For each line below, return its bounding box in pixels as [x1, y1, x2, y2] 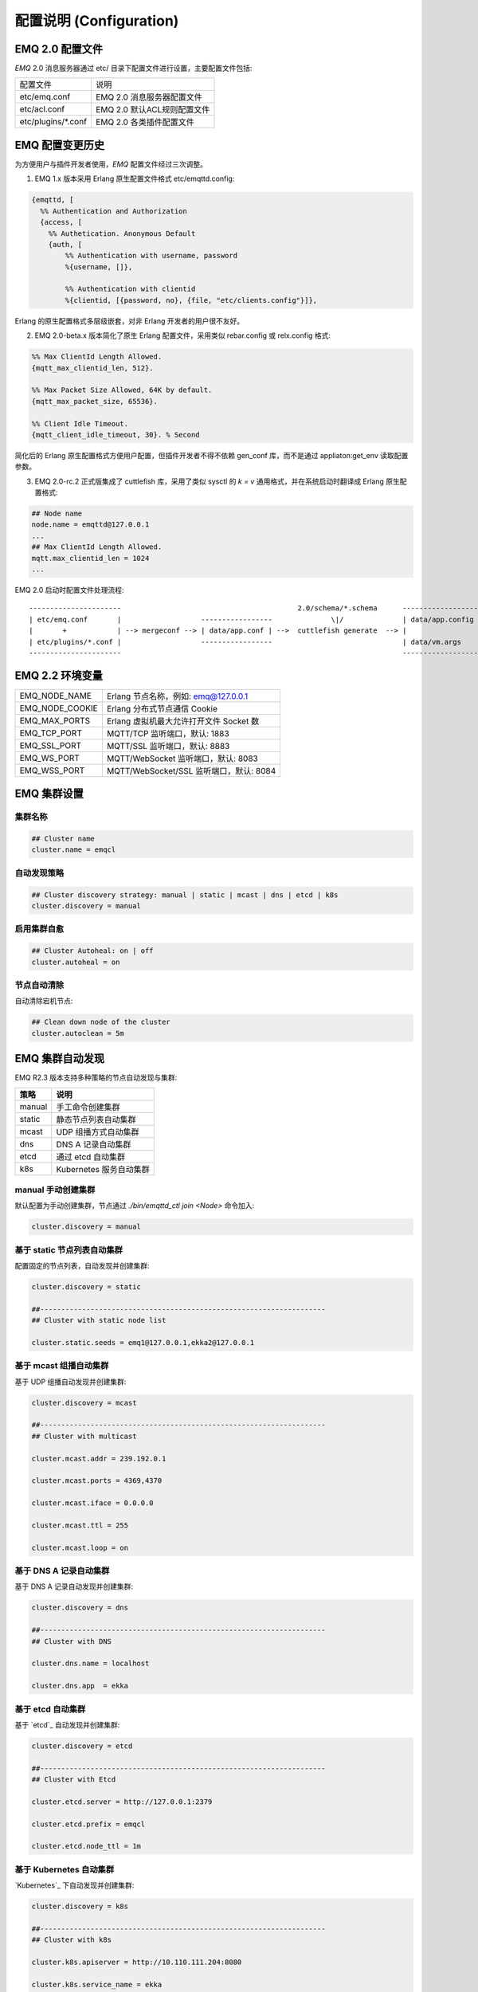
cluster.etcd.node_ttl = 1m [31, 1841, 141, 1851]
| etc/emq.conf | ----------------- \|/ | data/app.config [29, 614, 474, 624]
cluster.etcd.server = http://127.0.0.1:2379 [31, 1797, 213, 1806]
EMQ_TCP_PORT [19, 727, 83, 739]
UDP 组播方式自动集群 [56, 1126, 139, 1137]
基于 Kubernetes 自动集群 [14, 1864, 115, 1875]
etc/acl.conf [19, 104, 65, 115]
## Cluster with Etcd [31, 1775, 116, 1784]
